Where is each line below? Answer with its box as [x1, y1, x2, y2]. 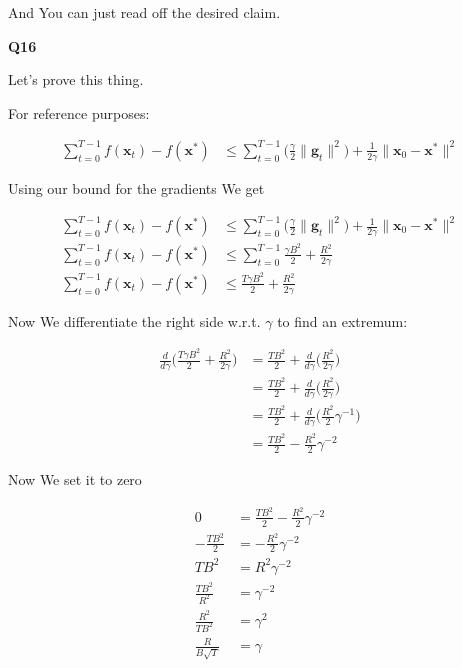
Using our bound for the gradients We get [8, 177, 265, 198]
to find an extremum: [277, 310, 408, 331]
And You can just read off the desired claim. [8, 2, 281, 22]
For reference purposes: [8, 102, 150, 123]
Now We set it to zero [8, 468, 142, 489]
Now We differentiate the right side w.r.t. [8, 310, 261, 331]
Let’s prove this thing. [8, 69, 144, 90]
